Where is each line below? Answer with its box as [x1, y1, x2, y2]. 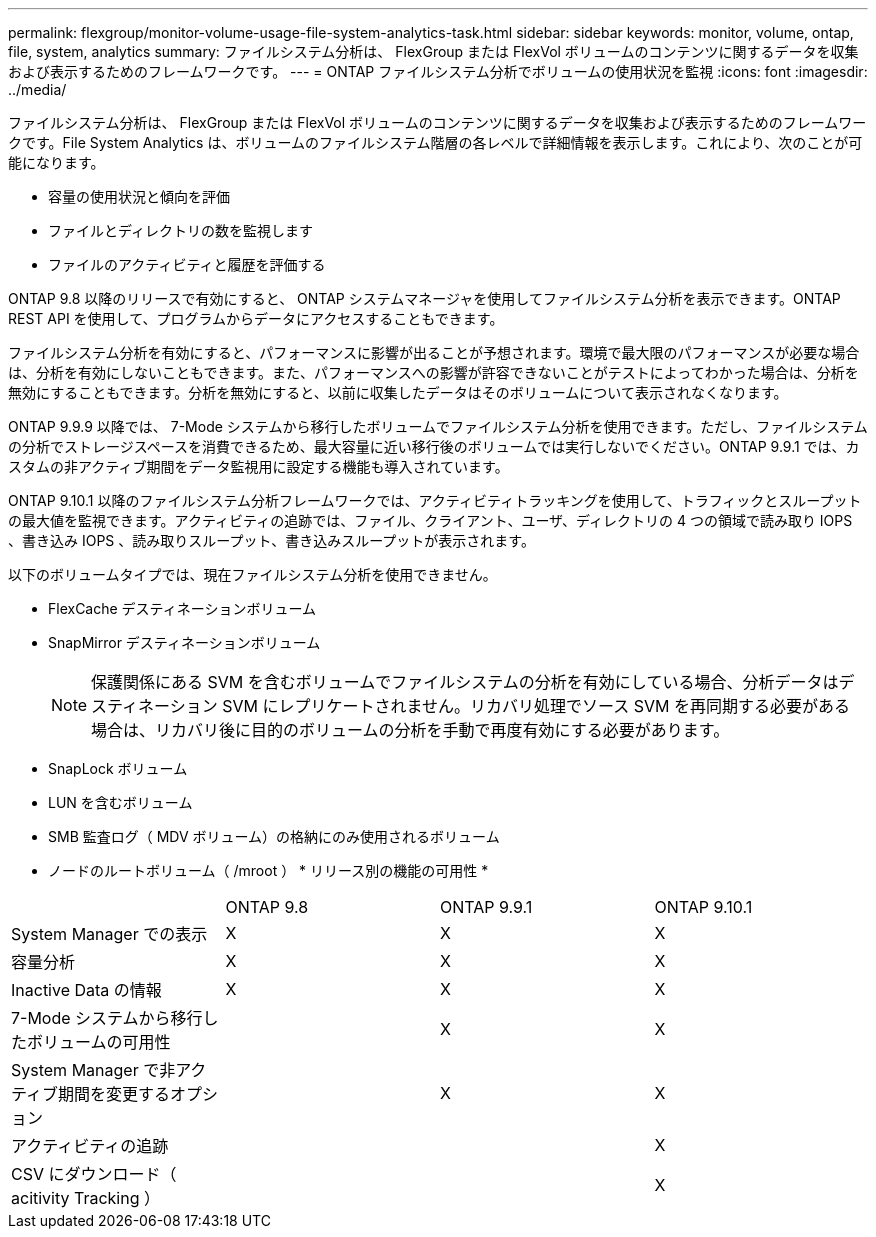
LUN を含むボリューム [48, 794, 193, 811]
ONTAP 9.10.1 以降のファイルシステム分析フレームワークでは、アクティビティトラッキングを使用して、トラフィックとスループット [8, 492, 862, 509]
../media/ [8, 81, 67, 98]
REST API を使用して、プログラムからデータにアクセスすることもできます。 [8, 310, 504, 327]
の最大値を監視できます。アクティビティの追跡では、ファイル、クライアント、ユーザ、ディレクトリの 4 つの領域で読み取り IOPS [8, 512, 853, 529]
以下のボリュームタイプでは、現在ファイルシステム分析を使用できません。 [8, 566, 497, 583]
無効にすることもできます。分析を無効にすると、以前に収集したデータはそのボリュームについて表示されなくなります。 [8, 384, 788, 401]
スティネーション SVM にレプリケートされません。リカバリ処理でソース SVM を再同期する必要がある [91, 696, 851, 716]
